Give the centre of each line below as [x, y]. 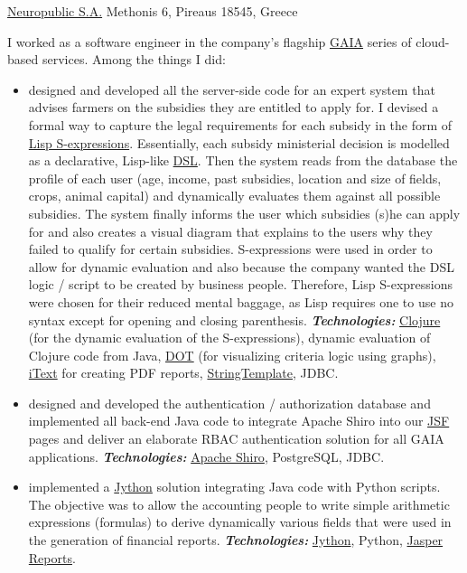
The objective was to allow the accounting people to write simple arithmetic [239, 504]
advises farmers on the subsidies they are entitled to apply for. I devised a [233, 107]
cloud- [433, 41]
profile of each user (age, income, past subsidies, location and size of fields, [235, 178]
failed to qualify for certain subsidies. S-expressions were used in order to [230, 249]
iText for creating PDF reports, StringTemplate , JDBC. [183, 373]
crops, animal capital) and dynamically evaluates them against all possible [234, 196]
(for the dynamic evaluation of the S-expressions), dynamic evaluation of [229, 338]
